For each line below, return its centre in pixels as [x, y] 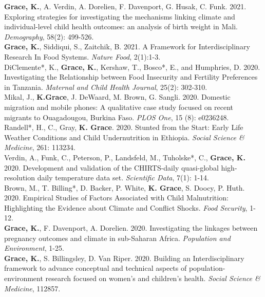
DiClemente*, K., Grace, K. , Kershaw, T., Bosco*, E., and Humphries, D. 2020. [132, 67]
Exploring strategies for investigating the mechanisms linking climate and [120, 16]
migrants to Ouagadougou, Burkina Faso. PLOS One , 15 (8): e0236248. [117, 117]
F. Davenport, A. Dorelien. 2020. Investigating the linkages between [151, 228]
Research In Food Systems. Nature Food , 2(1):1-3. [82, 56]
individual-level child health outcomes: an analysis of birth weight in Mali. [121, 26]
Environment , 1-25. [34, 248]
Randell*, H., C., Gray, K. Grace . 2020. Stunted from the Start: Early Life [124, 127]
